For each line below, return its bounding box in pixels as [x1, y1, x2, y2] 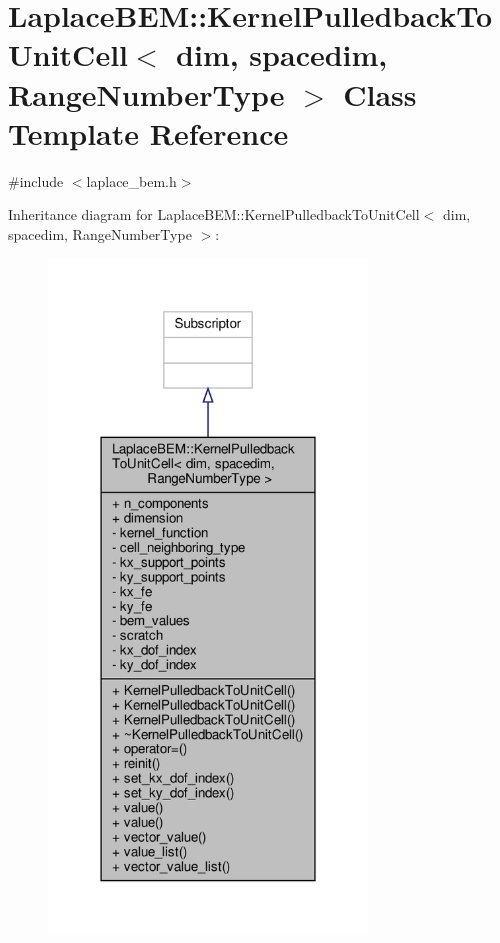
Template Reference [8, 112, 289, 153]
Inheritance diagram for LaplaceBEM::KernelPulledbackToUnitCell [8, 204, 420, 225]
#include [8, 170, 64, 191]
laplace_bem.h [86, 170, 177, 191]
